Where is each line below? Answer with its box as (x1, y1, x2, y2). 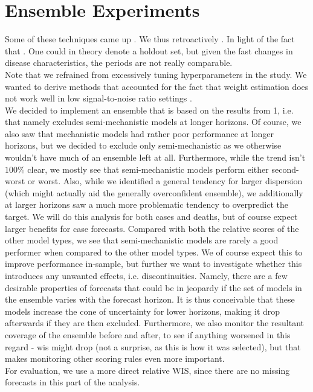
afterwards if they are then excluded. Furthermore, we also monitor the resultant (5, 316, 305, 329)
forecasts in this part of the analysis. (5, 376, 140, 388)
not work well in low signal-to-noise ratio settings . (5, 92, 192, 104)
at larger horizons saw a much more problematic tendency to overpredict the (5, 198, 288, 211)
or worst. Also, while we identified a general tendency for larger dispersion (27, 175, 303, 187)
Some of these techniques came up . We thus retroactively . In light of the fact (5, 33, 295, 45)
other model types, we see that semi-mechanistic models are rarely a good (5, 234, 279, 246)
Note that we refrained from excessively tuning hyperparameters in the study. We (5, 68, 307, 80)
